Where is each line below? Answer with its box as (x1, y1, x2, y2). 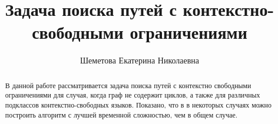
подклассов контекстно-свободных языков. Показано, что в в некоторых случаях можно (5, 100, 272, 110)
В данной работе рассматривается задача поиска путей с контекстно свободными (5, 80, 251, 90)
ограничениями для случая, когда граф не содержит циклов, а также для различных (5, 90, 260, 100)
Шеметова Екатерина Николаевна (80, 54, 200, 66)
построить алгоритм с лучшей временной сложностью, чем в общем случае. (5, 109, 238, 119)
